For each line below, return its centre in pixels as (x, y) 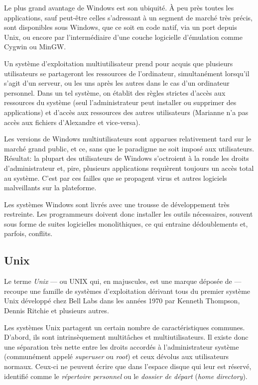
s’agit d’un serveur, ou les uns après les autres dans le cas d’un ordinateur (117, 83)
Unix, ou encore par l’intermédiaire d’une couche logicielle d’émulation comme (123, 37)
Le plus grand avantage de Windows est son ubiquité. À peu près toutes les (119, 7)
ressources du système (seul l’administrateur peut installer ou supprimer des (120, 102)
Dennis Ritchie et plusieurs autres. (57, 311)
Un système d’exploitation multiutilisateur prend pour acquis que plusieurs (119, 63)
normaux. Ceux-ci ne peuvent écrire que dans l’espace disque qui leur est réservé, (128, 366)
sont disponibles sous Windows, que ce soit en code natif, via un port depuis (121, 27)
